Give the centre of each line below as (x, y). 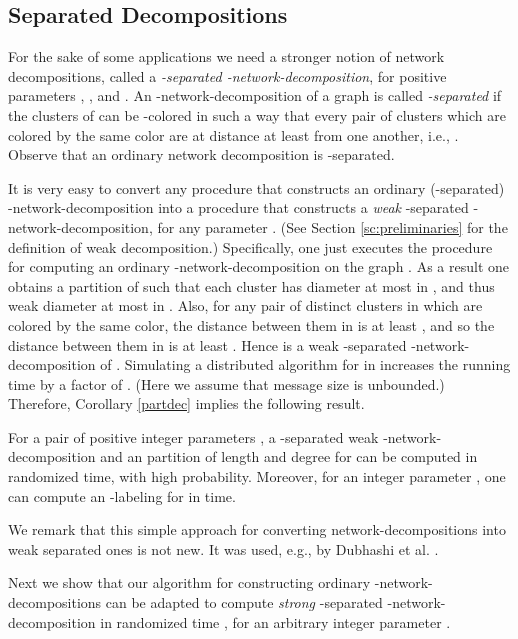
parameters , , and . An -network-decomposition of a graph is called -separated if (255, 95)
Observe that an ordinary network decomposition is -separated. (201, 154)
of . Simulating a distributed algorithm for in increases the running (305, 364)
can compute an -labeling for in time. (122, 495)
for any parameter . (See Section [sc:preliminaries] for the (332, 226)
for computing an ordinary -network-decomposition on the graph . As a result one (258, 266)
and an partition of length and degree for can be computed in (289, 456)
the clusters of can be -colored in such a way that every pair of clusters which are (257, 114)
